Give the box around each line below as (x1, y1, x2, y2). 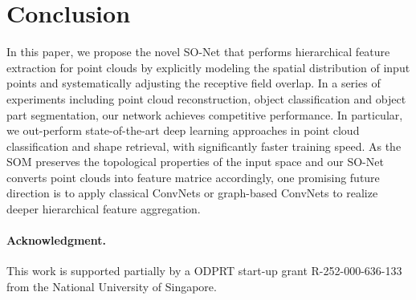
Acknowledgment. (6, 232, 106, 249)
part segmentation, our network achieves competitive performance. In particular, (6, 106, 403, 123)
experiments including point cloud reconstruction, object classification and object (6, 90, 406, 107)
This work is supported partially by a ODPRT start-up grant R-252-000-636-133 (6, 262, 402, 279)
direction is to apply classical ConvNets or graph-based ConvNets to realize (6, 184, 378, 201)
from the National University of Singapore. (6, 278, 217, 295)
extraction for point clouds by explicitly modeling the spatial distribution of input (6, 59, 410, 75)
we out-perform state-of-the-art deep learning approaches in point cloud (6, 122, 360, 139)
